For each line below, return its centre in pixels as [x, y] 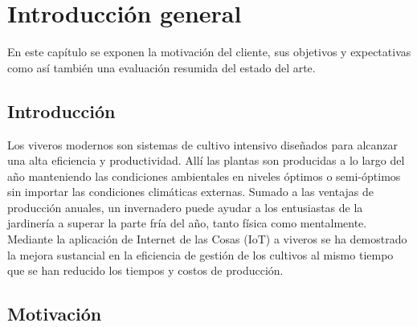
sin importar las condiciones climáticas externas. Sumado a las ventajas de [191, 192]
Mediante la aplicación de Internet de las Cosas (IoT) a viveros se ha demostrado [207, 239]
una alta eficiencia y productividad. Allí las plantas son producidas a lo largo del [206, 160]
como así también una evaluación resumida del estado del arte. [161, 67]
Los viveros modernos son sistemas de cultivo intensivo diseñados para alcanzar [203, 144]
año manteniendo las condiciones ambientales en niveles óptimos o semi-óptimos [204, 176]
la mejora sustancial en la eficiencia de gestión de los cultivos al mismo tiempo [200, 254]
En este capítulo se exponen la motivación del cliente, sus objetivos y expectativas [209, 52]
